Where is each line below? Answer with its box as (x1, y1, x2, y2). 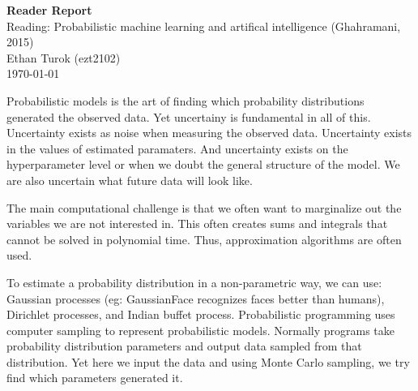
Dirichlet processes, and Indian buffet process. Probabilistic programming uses (6, 306, 395, 323)
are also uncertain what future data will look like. (6, 171, 253, 188)
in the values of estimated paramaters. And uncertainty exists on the (6, 140, 348, 157)
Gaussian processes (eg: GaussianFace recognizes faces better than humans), (6, 290, 385, 307)
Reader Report (6, 2, 92, 18)
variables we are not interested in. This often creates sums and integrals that (6, 215, 388, 232)
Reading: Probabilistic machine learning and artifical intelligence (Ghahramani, (6, 17, 401, 34)
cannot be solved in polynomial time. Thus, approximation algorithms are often (6, 230, 402, 247)
